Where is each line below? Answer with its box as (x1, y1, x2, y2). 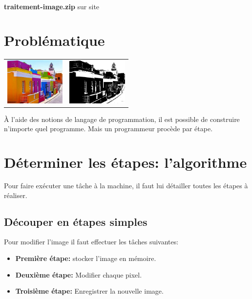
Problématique (4, 30, 105, 50)
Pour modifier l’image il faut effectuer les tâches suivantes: (4, 237, 179, 247)
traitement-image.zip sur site (4, 1, 100, 11)
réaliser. (4, 190, 27, 200)
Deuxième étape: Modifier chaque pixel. (15, 269, 142, 279)
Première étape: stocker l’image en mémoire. (15, 253, 156, 263)
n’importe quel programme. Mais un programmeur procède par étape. (4, 123, 213, 134)
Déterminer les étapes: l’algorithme (4, 152, 247, 172)
